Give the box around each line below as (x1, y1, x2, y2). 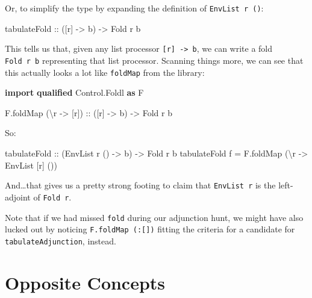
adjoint (5, 190, 31, 203)
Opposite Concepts (5, 270, 166, 294)
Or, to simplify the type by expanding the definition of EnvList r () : (5, 2, 264, 14)
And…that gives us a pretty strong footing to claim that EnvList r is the (5, 179, 276, 191)
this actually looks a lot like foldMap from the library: (5, 66, 205, 78)
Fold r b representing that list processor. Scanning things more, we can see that (5, 54, 304, 66)
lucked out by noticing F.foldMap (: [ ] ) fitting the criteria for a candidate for (5, 223, 295, 235)
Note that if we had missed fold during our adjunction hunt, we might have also (5, 211, 304, 223)
